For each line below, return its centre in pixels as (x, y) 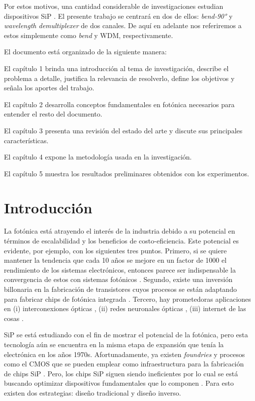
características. (26, 140)
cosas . (14, 318)
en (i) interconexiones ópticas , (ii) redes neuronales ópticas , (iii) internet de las (125, 308)
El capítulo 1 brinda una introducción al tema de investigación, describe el (116, 68)
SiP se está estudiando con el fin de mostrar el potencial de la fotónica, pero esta (126, 335)
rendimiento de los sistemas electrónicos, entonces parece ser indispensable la (120, 269)
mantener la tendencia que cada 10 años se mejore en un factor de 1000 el (115, 260)
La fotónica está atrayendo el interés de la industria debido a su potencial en (120, 231)
